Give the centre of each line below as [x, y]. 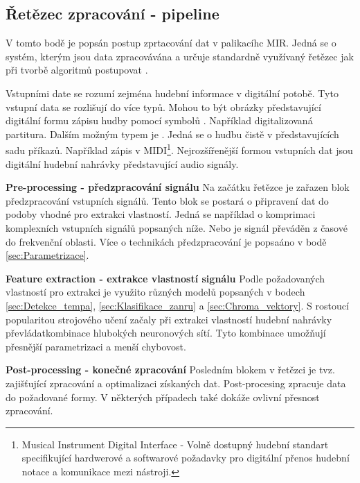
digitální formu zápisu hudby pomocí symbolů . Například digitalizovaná [159, 120]
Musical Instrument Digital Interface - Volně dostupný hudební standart [175, 444]
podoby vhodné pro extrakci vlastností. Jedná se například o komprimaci [161, 214]
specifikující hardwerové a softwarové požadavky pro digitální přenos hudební [186, 458]
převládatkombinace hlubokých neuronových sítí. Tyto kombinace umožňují [166, 333]
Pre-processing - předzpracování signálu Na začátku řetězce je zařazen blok [178, 187]
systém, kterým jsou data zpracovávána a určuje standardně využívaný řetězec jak [180, 56]
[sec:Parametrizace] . [47, 255]
